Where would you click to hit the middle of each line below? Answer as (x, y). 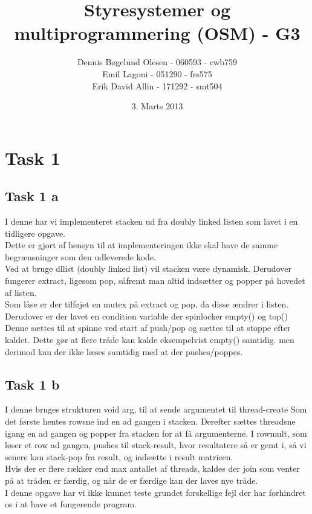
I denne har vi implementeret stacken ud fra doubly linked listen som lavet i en (151, 221)
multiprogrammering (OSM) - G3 (157, 33)
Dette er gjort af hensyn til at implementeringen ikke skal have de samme (141, 245)
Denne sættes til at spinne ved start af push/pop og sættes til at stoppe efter (148, 328)
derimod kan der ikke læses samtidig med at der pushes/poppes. (124, 351)
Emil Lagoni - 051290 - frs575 (157, 73)
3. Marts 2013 (157, 106)
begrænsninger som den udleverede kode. (80, 256)
